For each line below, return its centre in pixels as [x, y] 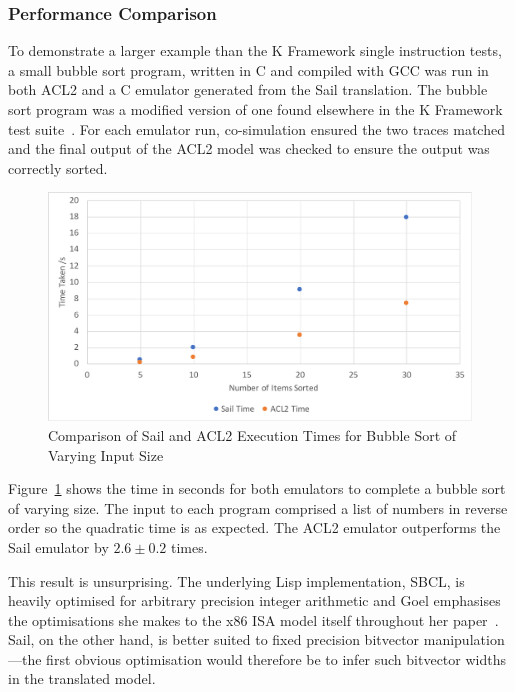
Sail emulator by [58, 546]
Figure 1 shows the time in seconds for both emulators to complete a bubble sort [257, 488]
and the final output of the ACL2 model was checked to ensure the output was [249, 148]
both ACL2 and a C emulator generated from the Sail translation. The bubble [248, 89]
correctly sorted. [58, 167]
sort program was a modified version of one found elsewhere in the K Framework [255, 109]
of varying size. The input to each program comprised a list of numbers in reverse [258, 507]
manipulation [464, 639]
